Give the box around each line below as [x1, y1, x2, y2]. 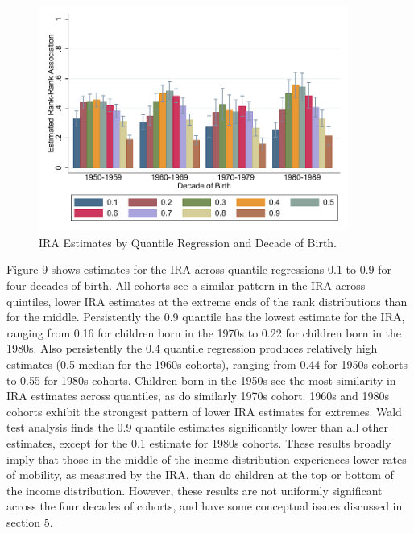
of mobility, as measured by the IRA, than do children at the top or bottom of [6, 466, 394, 483]
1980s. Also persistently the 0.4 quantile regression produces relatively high [6, 340, 378, 357]
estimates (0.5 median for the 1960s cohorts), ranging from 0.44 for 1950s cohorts [6, 356, 408, 373]
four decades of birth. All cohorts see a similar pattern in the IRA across [6, 277, 366, 294]
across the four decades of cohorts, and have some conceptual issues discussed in [6, 498, 403, 514]
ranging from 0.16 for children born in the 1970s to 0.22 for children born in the [6, 324, 402, 341]
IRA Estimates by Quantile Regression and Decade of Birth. [39, 233, 337, 250]
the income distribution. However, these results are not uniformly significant [6, 481, 383, 498]
